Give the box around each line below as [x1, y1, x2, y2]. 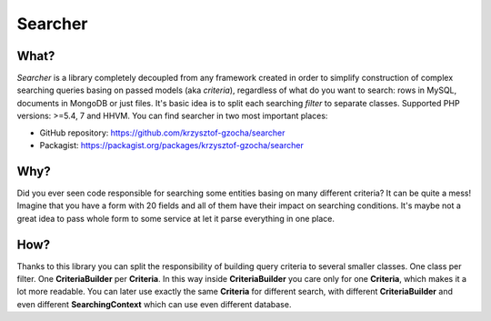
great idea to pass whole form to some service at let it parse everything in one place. [16, 213, 336, 224]
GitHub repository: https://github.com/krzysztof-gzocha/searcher [39, 127, 286, 138]
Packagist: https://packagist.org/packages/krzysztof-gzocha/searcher [39, 140, 304, 151]
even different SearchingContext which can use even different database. [16, 298, 292, 309]
